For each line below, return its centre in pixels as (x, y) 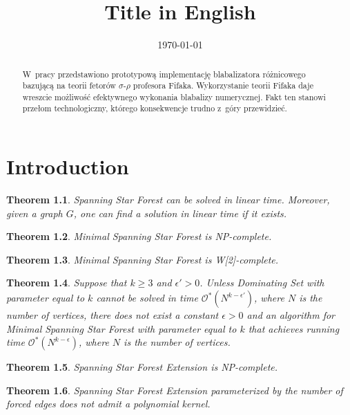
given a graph (35, 213)
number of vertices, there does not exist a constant (113, 315)
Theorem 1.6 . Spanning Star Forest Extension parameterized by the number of (175, 390)
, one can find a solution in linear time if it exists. (180, 213)
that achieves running (294, 328)
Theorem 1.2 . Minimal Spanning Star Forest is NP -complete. (139, 236)
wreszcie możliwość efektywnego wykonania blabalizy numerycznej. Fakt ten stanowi (174, 96)
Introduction (68, 166)
